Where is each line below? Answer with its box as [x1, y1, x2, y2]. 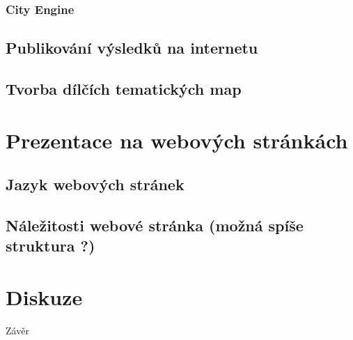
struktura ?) [6, 235, 95, 256]
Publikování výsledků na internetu [6, 37, 258, 59]
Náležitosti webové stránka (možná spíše [6, 214, 304, 235]
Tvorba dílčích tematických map [6, 78, 242, 100]
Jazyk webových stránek [6, 173, 185, 195]
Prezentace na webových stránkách [6, 125, 348, 154]
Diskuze [6, 282, 83, 311]
